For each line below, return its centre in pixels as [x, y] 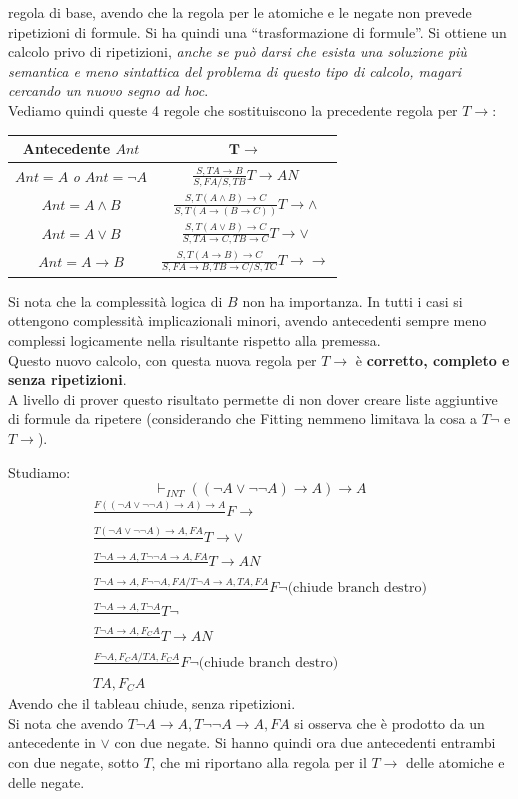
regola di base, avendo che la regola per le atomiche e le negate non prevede [240, 12]
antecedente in [52, 742]
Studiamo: [39, 471]
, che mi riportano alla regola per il [259, 762]
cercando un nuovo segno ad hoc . [108, 90]
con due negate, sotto [73, 762]
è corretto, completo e [432, 359]
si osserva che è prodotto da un [389, 722]
